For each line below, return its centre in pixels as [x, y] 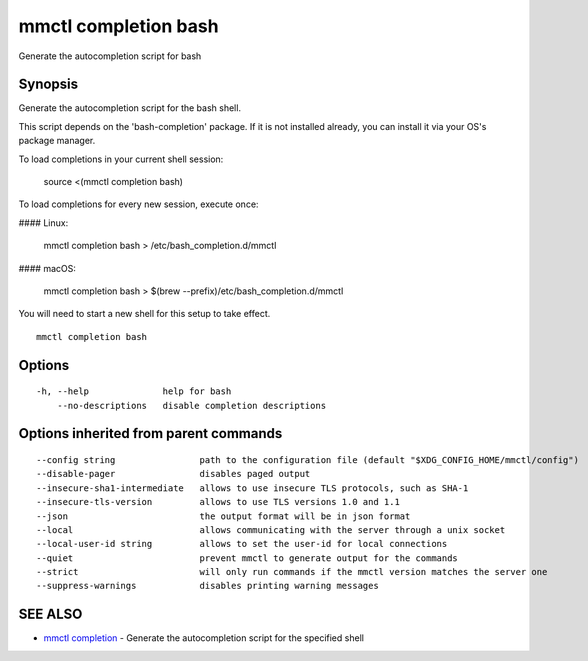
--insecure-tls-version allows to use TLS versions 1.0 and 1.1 [218, 502]
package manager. [57, 141]
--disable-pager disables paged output [173, 474]
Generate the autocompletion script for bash [110, 56]
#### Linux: [43, 222]
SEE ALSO [50, 614]
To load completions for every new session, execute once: [138, 204]
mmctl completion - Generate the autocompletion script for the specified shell [204, 638]
